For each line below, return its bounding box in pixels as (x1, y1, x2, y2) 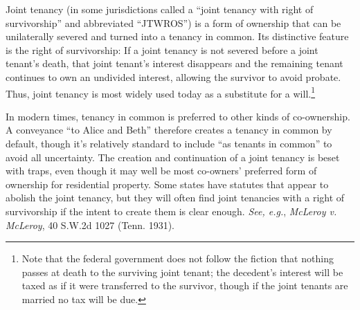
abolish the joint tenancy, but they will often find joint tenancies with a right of (6, 190, 345, 205)
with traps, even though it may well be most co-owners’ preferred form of (6, 163, 317, 178)
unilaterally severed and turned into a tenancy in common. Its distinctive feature (6, 29, 349, 44)
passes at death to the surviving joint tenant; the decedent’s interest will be (21, 264, 343, 279)
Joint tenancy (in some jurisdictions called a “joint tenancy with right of (6, 2, 314, 16)
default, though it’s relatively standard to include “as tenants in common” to (6, 136, 332, 150)
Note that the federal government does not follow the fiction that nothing (21, 251, 334, 266)
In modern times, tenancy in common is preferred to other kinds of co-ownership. (6, 109, 350, 123)
